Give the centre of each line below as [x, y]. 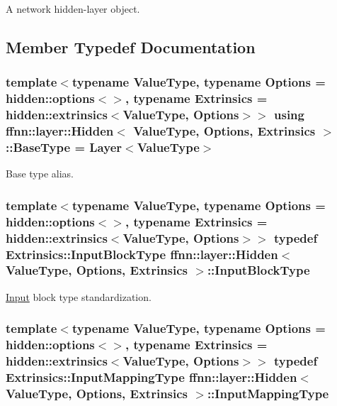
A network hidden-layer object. [73, 9]
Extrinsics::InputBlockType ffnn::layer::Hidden [142, 254]
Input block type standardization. [79, 296]
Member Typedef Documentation [131, 46]
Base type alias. [40, 174]
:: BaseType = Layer [64, 147]
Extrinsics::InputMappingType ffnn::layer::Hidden [152, 377]
